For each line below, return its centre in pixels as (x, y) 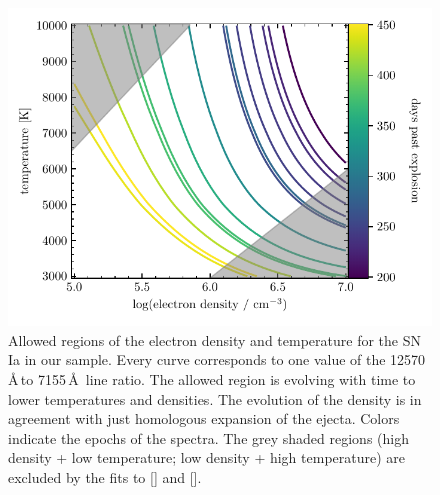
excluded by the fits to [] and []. (105, 476)
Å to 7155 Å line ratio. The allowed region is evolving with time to (212, 378)
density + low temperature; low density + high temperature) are (207, 457)
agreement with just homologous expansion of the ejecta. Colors (204, 418)
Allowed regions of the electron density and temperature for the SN (214, 339)
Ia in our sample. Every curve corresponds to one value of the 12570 (217, 359)
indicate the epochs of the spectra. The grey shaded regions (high (208, 437)
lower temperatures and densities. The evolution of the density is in (215, 398)
